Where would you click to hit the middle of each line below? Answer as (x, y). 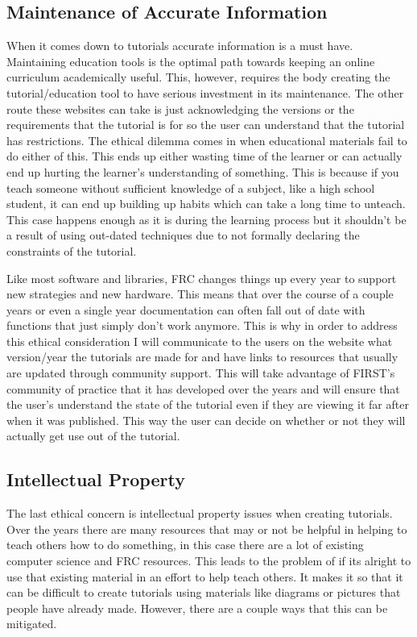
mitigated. (32, 624)
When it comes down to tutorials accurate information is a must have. (180, 46)
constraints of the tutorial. (72, 250)
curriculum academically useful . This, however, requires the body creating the (198, 77)
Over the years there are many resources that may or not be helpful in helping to (207, 529)
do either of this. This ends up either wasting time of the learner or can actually (204, 156)
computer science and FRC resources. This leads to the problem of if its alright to (209, 561)
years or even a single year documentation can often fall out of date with (186, 309)
